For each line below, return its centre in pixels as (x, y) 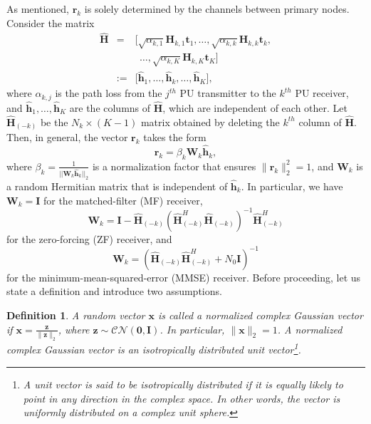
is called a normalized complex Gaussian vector (261, 315)
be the (54, 121)
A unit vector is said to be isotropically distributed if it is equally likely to (183, 384)
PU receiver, (322, 93)
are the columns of (110, 107)
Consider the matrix (51, 22)
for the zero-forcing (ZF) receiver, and (89, 238)
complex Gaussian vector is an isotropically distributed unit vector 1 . (154, 348)
